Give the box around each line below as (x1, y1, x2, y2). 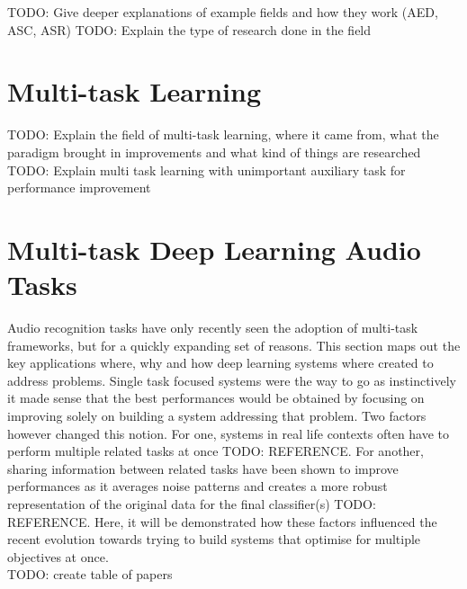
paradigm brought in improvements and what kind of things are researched (7, 142, 421, 161)
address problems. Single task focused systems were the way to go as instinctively (7, 370, 456, 389)
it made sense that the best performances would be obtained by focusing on (7, 388, 425, 407)
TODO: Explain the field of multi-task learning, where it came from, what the (7, 125, 439, 144)
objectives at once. (7, 547, 109, 566)
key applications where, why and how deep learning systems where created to (7, 353, 434, 372)
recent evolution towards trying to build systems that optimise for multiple (7, 530, 421, 549)
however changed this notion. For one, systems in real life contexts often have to (7, 424, 450, 442)
